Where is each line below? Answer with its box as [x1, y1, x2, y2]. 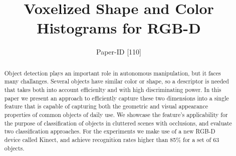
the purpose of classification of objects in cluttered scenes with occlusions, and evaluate [4, 118, 232, 127]
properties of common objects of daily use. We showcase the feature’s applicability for [4, 110, 228, 118]
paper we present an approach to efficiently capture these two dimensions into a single [4, 93, 229, 102]
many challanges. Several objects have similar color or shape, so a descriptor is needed [4, 77, 229, 85]
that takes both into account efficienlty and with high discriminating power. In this [4, 85, 221, 94]
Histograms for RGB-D [37, 17, 201, 38]
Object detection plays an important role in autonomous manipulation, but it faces [4, 68, 221, 77]
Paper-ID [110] [96, 46, 141, 57]
